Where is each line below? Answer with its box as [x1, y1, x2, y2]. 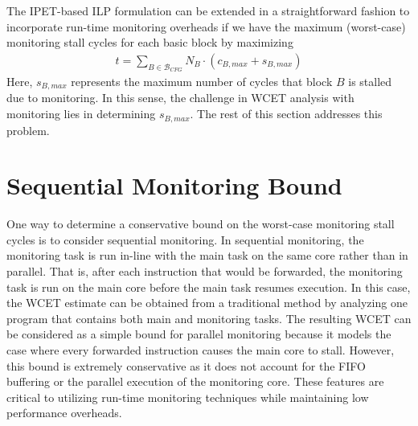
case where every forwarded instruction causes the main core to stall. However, [6, 341, 395, 358]
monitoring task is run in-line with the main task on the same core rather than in [6, 247, 408, 264]
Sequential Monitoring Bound [6, 169, 342, 202]
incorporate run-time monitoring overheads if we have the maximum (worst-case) [6, 18, 406, 35]
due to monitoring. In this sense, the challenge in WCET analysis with [6, 89, 354, 106]
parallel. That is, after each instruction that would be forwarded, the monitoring [6, 263, 403, 280]
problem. [6, 121, 50, 138]
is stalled [348, 73, 392, 90]
